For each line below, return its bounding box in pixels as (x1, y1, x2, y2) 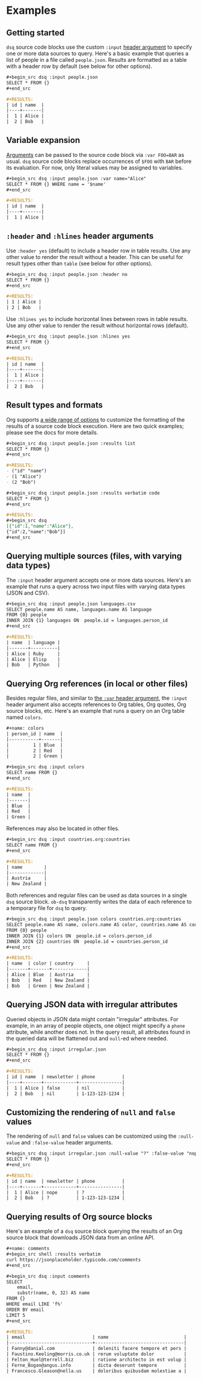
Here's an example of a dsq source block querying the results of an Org (6, 1227, 183, 1235)
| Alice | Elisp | (6, 656, 61, 662)
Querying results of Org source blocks (6, 1212, 153, 1222)
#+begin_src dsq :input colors (6, 764, 85, 770)
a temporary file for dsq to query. (6, 905, 87, 912)
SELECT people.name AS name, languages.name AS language (6, 606, 152, 612)
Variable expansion (6, 135, 80, 145)
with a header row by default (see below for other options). (6, 63, 153, 70)
